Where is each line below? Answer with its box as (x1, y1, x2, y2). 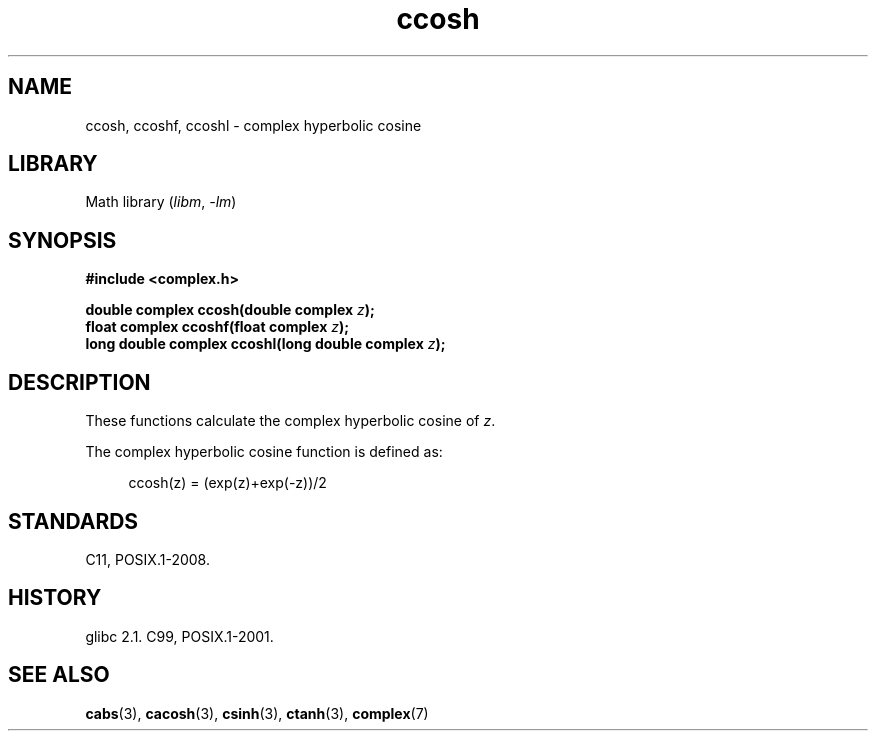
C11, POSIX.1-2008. (85, 550, 210, 568)
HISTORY (8, 585, 102, 611)
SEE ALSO (8, 662, 110, 688)
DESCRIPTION (8, 369, 151, 395)
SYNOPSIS (8, 227, 117, 253)
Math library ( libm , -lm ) (85, 193, 237, 211)
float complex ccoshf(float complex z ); (85, 318, 350, 336)
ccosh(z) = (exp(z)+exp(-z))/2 (128, 474, 327, 492)
